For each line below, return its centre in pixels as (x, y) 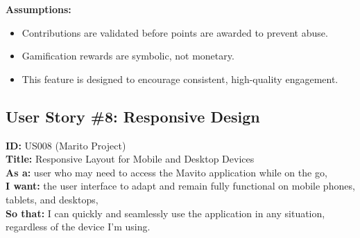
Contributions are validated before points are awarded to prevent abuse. (175, 32)
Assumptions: (38, 9)
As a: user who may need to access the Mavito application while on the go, (166, 172)
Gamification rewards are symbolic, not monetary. (128, 56)
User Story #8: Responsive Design (133, 116)
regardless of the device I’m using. (78, 227)
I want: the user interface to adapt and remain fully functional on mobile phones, (180, 186)
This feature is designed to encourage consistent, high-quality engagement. (180, 79)
